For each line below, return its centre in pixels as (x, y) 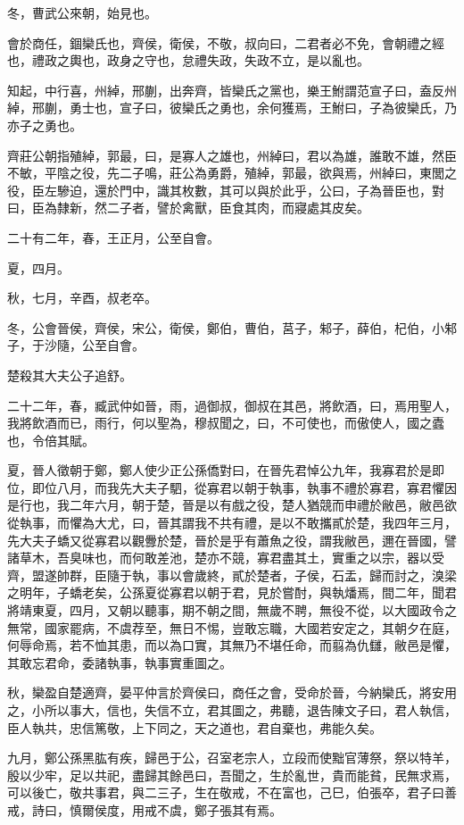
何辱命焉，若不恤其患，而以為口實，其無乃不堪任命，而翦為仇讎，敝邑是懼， (232, 645)
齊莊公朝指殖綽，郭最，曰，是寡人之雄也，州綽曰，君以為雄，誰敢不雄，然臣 (232, 155)
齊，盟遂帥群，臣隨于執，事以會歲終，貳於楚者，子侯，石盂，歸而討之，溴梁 (232, 575)
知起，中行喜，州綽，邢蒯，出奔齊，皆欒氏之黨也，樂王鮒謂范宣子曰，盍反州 (232, 90)
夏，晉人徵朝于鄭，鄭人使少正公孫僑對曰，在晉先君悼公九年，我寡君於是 (220, 470)
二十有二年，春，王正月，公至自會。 (113, 237)
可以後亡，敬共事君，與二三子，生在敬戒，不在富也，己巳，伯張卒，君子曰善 (232, 792)
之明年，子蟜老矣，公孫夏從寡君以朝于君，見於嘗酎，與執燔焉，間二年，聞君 (232, 592)
